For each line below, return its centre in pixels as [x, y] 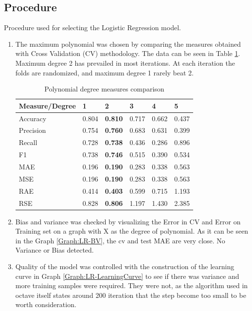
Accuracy [33, 118]
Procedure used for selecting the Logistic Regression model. [92, 27]
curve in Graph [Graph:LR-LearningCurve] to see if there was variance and [127, 276]
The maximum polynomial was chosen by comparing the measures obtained [128, 44]
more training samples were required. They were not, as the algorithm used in [132, 285]
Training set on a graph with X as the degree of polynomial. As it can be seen [132, 231]
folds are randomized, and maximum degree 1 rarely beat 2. [105, 72]
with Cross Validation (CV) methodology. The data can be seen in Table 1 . [128, 53]
